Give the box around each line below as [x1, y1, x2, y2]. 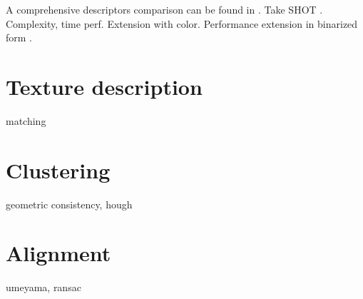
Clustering [6, 155, 111, 184]
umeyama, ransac [6, 280, 81, 295]
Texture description [6, 71, 203, 101]
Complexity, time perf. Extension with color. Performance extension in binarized [6, 16, 358, 31]
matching [6, 113, 46, 128]
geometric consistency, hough [6, 196, 133, 211]
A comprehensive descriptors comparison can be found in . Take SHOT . [6, 2, 323, 16]
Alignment [6, 238, 111, 268]
